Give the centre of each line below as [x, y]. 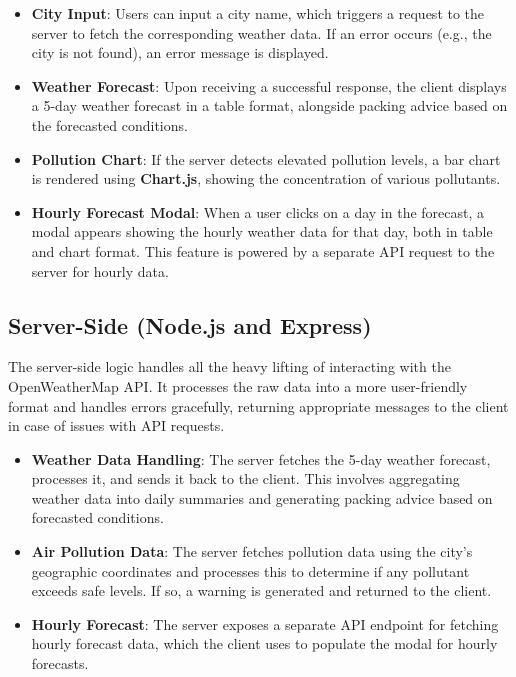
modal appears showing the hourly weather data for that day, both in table [262, 231]
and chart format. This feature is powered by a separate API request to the [263, 250]
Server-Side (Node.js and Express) [190, 324]
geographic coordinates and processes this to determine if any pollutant [250, 570]
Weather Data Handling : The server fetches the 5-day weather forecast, [261, 458]
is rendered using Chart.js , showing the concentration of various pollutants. [266, 178]
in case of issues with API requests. [116, 425]
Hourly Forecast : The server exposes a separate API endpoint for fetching [265, 623]
